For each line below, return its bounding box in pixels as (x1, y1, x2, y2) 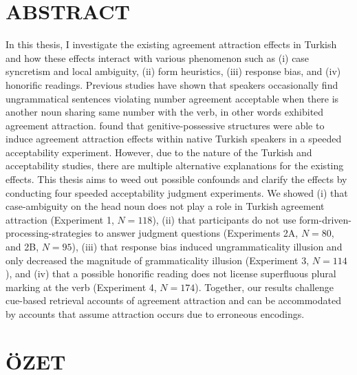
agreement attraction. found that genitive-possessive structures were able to (6, 118, 325, 132)
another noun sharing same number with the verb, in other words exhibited (6, 105, 324, 119)
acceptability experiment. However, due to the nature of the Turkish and (6, 144, 312, 159)
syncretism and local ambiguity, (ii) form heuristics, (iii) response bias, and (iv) (6, 64, 341, 78)
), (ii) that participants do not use (152, 212, 296, 226)
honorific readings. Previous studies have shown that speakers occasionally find (6, 77, 338, 92)
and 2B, (6, 239, 39, 254)
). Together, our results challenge (195, 279, 334, 294)
